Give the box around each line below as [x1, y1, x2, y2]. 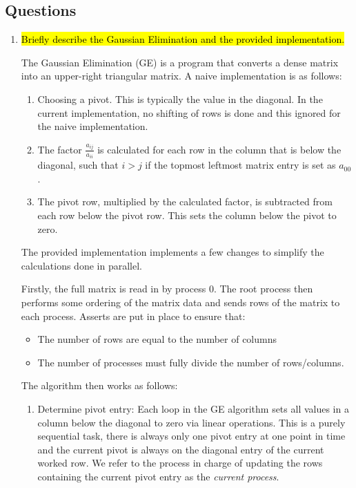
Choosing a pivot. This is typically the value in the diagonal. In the [37, 91, 323, 106]
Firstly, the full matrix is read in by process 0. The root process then [21, 281, 313, 296]
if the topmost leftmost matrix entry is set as [145, 158, 336, 172]
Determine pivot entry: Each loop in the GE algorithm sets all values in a [37, 401, 349, 415]
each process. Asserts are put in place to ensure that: [21, 308, 246, 323]
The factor [37, 142, 82, 156]
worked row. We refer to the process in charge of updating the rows [37, 456, 323, 470]
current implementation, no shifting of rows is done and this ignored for [37, 105, 341, 120]
